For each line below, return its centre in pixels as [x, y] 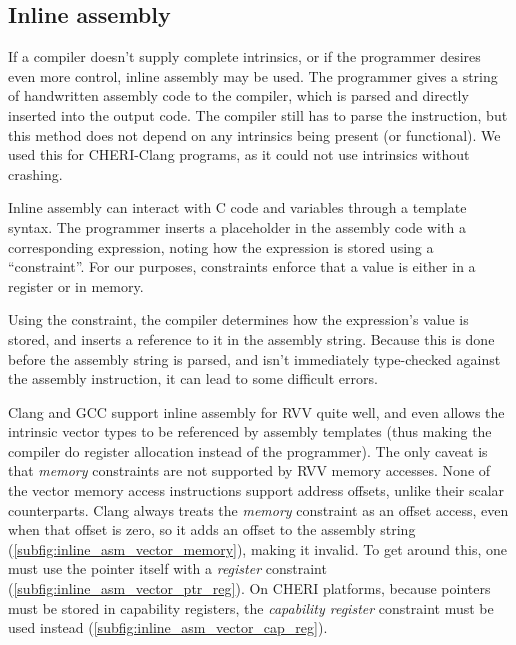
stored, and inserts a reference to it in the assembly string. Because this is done [251, 338]
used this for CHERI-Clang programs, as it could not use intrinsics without [239, 154]
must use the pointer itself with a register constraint [167, 568]
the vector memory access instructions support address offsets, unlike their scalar [256, 490]
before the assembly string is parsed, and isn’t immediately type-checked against [254, 358]
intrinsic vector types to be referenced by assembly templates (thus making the [250, 431]
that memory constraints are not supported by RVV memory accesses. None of [249, 470]
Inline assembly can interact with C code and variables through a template [237, 207]
